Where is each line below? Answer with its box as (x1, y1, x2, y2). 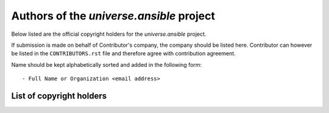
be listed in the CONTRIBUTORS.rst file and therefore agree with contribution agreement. (11, 50, 236, 57)
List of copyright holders (11, 91, 107, 101)
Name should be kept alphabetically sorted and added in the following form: (11, 61, 202, 68)
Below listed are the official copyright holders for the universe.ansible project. (11, 30, 207, 38)
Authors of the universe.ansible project (11, 9, 216, 22)
